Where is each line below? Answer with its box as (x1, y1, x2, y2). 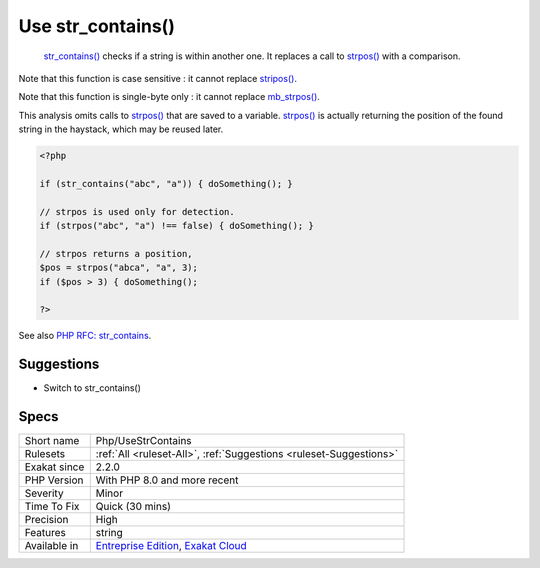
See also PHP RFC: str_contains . (18, 330, 152, 342)
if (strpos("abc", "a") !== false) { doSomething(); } (39, 220, 314, 232)
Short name (24, 434, 80, 448)
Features (24, 526, 67, 540)
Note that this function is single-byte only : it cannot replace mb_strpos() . (18, 91, 320, 103)
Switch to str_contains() (43, 382, 142, 394)
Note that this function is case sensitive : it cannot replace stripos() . (18, 72, 297, 84)
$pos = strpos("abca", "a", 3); (39, 262, 199, 274)
